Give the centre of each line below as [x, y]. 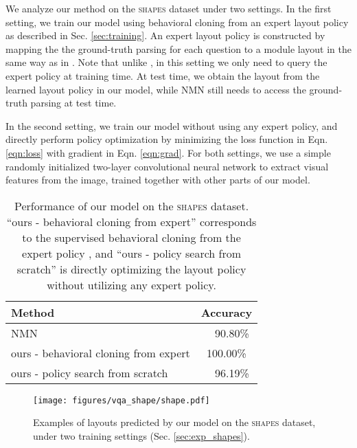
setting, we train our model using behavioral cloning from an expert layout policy [177, 22]
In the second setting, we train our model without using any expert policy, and [172, 125]
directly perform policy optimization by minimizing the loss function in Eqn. [167, 139]
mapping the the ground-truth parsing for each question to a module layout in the [178, 48]
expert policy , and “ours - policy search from [132, 253]
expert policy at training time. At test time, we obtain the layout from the [163, 75]
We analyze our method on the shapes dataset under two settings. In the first [169, 8]
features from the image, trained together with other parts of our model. [158, 180]
